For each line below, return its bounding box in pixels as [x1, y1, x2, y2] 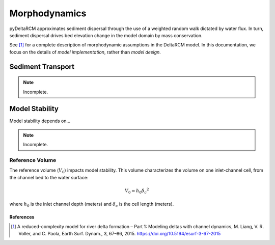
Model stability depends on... [9, 118, 71, 124]
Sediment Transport [9, 62, 75, 71]
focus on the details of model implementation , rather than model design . [9, 49, 161, 55]
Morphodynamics [9, 8, 87, 19]
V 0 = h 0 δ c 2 [125, 187, 149, 195]
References [9, 214, 35, 220]
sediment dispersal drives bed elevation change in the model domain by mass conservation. [9, 32, 203, 38]
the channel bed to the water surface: [9, 174, 89, 180]
